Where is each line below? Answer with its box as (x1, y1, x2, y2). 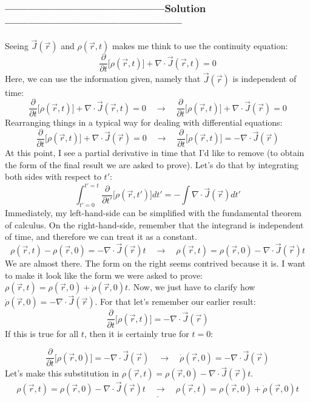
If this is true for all (5, 327, 79, 339)
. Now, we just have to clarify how (128, 281, 255, 293)
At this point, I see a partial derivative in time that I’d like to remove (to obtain (5, 146, 305, 158)
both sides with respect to (5, 170, 101, 183)
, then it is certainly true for (84, 327, 189, 339)
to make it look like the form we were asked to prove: (5, 268, 203, 281)
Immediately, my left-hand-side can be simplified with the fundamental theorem (5, 206, 302, 219)
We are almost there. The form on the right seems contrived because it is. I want (5, 257, 306, 270)
